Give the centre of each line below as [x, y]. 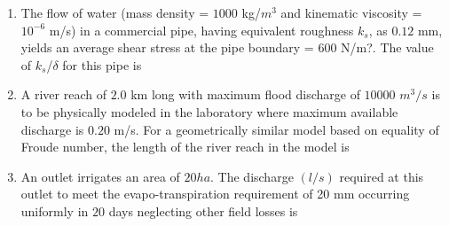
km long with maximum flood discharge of [245, 94]
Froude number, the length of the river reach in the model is [185, 147]
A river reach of [63, 94]
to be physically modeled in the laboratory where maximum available [209, 111]
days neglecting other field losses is [203, 210]
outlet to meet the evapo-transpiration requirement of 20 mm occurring [215, 194]
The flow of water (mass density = [115, 12]
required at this [382, 176]
